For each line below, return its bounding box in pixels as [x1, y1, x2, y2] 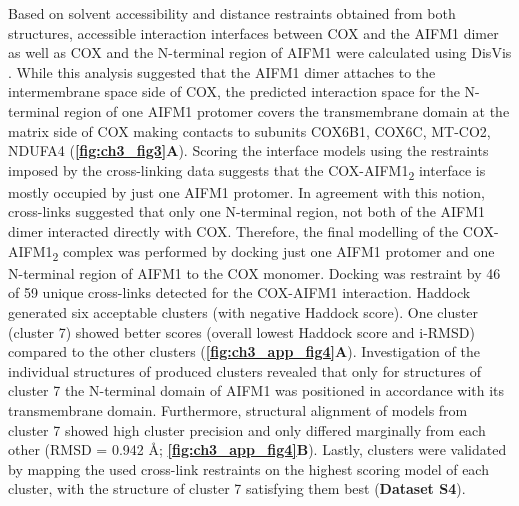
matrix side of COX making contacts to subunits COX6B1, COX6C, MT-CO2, [8, 120, 491, 141]
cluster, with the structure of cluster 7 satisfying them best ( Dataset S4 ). [8, 478, 466, 499]
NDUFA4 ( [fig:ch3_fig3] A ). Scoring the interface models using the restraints [8, 140, 489, 161]
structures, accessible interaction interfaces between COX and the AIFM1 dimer [8, 22, 499, 43]
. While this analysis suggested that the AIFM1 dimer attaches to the [8, 61, 436, 82]
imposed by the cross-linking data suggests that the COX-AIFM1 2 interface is [8, 159, 486, 183]
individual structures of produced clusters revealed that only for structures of [8, 360, 481, 381]
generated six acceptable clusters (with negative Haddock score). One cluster [8, 301, 478, 322]
